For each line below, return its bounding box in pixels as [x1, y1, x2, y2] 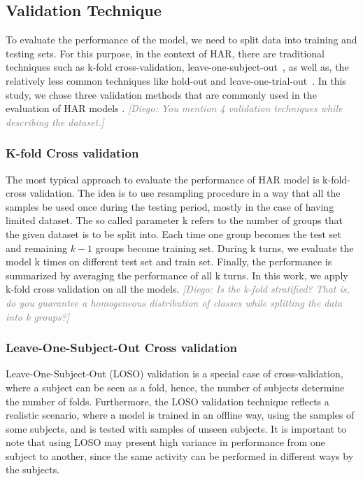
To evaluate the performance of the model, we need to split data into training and [6, 32, 357, 47]
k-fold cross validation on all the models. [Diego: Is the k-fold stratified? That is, [6, 281, 350, 296]
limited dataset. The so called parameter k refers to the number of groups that [6, 213, 343, 228]
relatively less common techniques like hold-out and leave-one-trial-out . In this [6, 73, 346, 88]
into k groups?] [6, 309, 70, 323]
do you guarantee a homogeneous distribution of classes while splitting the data [6, 295, 343, 309]
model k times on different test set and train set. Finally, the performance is [6, 254, 332, 269]
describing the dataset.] [6, 114, 104, 129]
